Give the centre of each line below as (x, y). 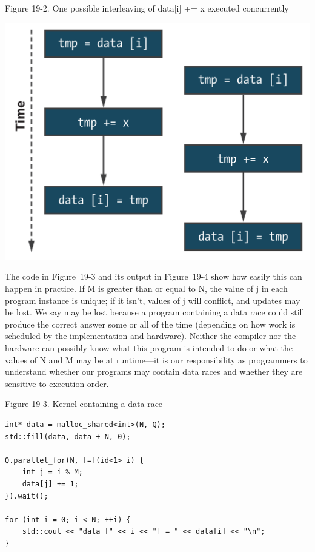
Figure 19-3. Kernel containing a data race (84, 404)
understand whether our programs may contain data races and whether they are (154, 372)
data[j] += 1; (50, 484)
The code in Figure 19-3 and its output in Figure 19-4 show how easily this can (154, 276)
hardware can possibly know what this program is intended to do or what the (149, 348)
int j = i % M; (52, 472)
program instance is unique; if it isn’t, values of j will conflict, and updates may (153, 300)
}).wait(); (27, 496)
